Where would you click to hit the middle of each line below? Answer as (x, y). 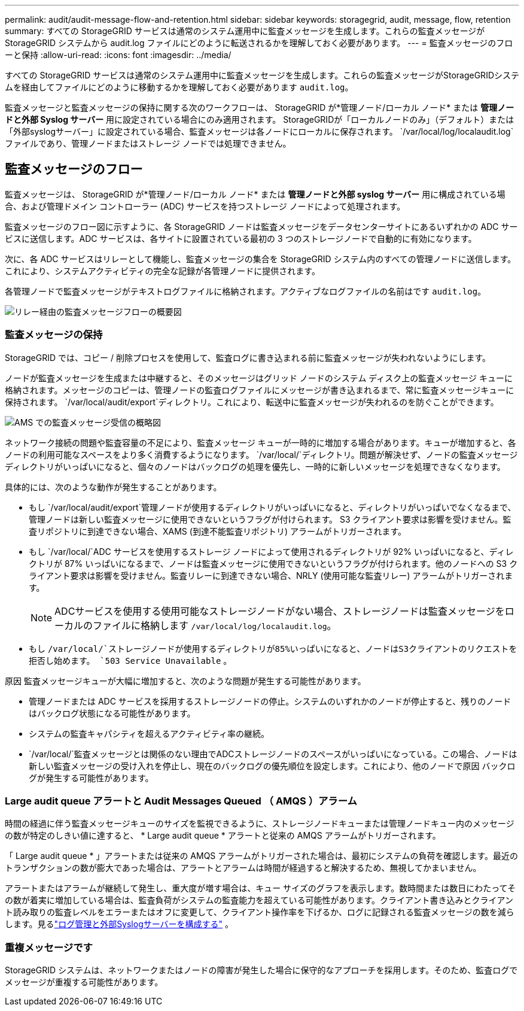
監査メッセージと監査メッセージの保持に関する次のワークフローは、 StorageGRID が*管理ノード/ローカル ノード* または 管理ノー (260, 107)
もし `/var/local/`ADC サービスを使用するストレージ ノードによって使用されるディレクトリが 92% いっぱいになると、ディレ (271, 551)
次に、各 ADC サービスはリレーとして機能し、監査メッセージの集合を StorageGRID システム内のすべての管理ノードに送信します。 (261, 259)
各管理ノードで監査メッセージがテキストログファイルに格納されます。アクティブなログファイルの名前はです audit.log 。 (246, 291)
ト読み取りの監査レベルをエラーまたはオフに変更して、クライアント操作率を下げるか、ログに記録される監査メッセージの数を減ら (260, 912)
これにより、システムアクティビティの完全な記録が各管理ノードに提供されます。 (162, 271)
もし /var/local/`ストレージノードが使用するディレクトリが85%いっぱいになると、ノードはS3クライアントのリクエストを (273, 648)
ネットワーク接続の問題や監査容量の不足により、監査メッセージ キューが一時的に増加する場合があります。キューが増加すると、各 (261, 442)
